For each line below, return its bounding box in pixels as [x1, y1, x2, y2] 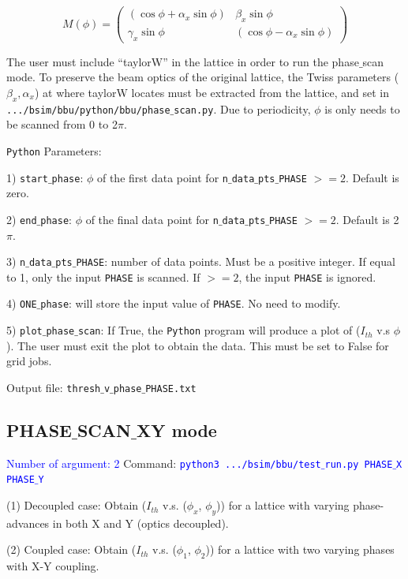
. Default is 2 [335, 211, 399, 227]
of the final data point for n [85, 211, 219, 227]
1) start [6, 169, 48, 185]
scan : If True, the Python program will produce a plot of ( [77, 322, 361, 338]
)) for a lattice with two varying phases [205, 541, 395, 558]
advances [6, 514, 50, 531]
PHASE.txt [145, 383, 197, 394]
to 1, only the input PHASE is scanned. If [6, 268, 200, 285]
